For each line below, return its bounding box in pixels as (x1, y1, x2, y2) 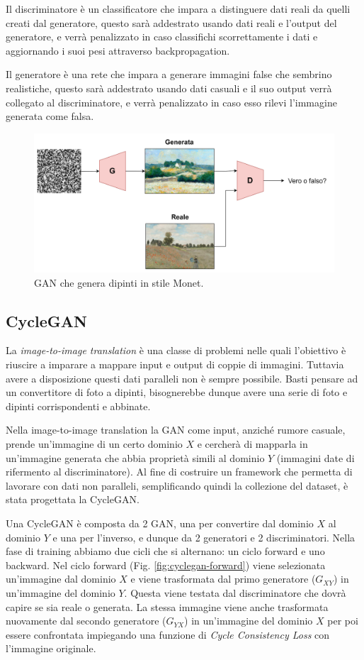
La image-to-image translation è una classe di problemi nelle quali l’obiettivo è (6, 343, 346, 358)
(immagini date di (276, 450, 355, 465)
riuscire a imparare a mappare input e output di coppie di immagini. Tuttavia (6, 357, 344, 371)
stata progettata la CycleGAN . (6, 492, 140, 507)
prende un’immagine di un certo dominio (6, 436, 183, 451)
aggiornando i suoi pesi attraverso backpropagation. (6, 43, 230, 57)
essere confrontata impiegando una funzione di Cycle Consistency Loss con (6, 627, 330, 642)
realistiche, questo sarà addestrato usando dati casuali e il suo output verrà (6, 80, 332, 95)
